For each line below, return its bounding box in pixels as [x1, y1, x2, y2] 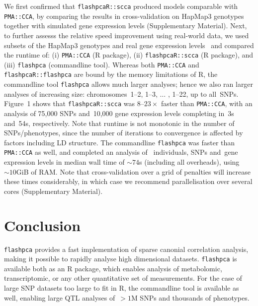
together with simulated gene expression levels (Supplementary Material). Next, [4, 20, 247, 31]
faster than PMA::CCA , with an [161, 98, 253, 109]
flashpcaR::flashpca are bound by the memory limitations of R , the [4, 69, 218, 79]
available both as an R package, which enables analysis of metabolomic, [4, 263, 222, 273]
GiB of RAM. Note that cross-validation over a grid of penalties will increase [16, 166, 251, 177]
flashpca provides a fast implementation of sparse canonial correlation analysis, [4, 244, 249, 254]
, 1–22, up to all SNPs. [168, 88, 239, 99]
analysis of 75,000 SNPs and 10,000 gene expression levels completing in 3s [4, 108, 234, 118]
